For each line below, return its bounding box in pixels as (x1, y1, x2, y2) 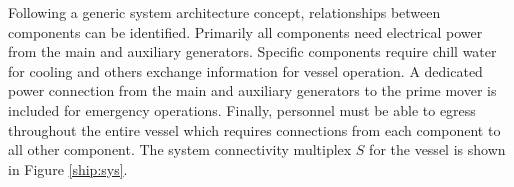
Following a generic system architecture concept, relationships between (8, 2, 441, 22)
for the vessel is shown (369, 139, 506, 160)
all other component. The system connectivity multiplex (8, 139, 352, 160)
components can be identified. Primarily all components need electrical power (8, 21, 483, 42)
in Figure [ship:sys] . (8, 158, 128, 179)
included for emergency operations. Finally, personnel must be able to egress (8, 99, 476, 120)
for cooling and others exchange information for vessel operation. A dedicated (8, 60, 483, 81)
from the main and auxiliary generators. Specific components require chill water (8, 41, 497, 62)
